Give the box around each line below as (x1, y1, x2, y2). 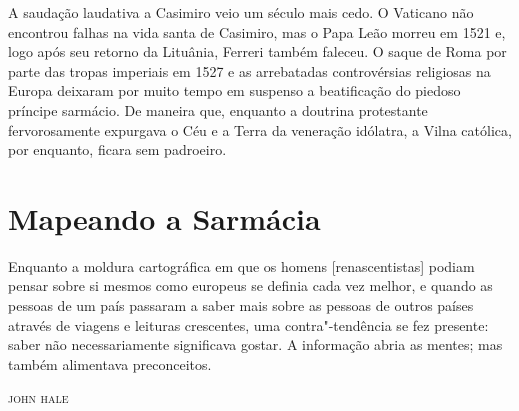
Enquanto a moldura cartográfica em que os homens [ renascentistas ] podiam (8, 255, 475, 276)
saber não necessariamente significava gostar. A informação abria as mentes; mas (8, 334, 503, 355)
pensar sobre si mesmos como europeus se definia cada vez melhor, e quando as (8, 275, 493, 296)
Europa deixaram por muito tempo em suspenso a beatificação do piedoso (8, 80, 461, 101)
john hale (8, 387, 69, 408)
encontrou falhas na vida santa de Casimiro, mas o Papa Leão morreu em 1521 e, (8, 21, 506, 42)
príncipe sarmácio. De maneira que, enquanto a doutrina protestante (8, 99, 428, 120)
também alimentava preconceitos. (8, 353, 212, 374)
